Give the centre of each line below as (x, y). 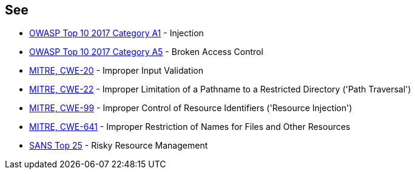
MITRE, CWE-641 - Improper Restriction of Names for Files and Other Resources (190, 127)
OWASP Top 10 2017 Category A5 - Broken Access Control (146, 52)
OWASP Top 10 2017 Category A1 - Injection (116, 33)
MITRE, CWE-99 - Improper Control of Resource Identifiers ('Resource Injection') (191, 108)
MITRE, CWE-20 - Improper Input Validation (116, 71)
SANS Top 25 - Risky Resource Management (119, 146)
